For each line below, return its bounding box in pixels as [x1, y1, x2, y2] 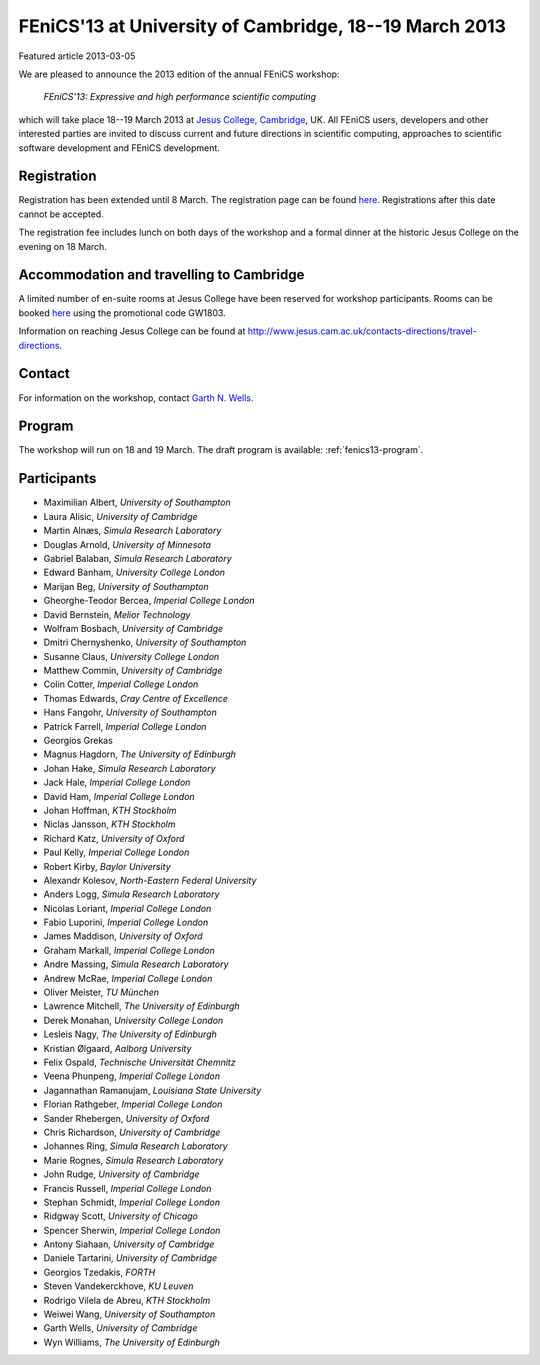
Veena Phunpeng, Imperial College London [43, 1070, 220, 1082]
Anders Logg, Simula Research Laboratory [43, 888, 220, 900]
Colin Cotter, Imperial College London [43, 678, 199, 690]
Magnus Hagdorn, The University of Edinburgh [43, 748, 237, 760]
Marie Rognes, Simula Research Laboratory [43, 1154, 224, 1166]
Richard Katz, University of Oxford [43, 832, 185, 844]
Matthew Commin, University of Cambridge [43, 665, 223, 677]
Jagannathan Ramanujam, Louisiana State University [43, 1084, 262, 1096]
